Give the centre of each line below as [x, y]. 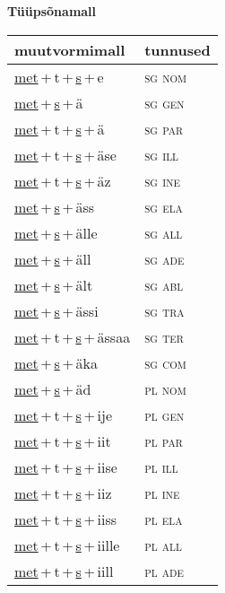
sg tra [164, 310]
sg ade [164, 258]
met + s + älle [56, 232]
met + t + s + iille [67, 545]
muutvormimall [70, 49]
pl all [163, 545]
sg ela [164, 206]
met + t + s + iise [66, 467]
